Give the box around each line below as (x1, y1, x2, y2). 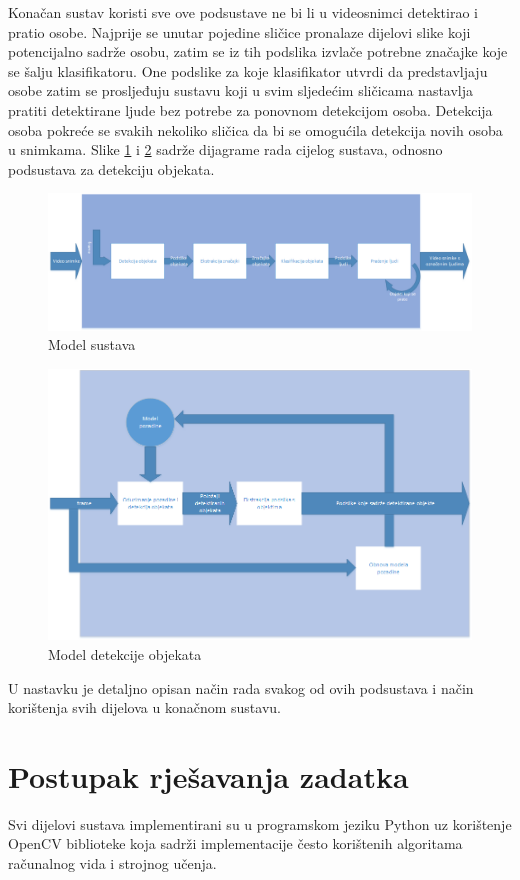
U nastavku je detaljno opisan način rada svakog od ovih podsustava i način (8, 677, 474, 698)
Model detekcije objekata (48, 643, 202, 664)
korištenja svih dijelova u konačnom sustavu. (8, 697, 281, 718)
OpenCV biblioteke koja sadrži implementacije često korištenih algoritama (8, 833, 463, 854)
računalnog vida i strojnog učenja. (8, 853, 217, 874)
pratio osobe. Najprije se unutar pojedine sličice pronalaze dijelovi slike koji (8, 21, 471, 42)
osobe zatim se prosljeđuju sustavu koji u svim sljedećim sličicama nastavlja (8, 80, 474, 101)
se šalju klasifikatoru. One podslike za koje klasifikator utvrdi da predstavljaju (8, 60, 488, 81)
